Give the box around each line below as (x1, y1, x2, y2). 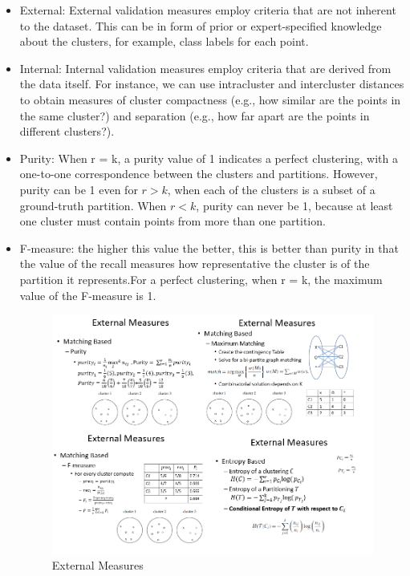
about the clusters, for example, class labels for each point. (19, 33, 309, 50)
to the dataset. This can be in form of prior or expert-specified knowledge (19, 17, 382, 34)
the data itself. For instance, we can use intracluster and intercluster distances (19, 75, 404, 92)
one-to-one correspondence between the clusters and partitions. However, (19, 165, 378, 182)
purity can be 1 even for (19, 181, 138, 197)
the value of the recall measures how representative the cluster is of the (19, 255, 370, 272)
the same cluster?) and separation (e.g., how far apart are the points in (19, 107, 370, 124)
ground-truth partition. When (19, 197, 167, 213)
